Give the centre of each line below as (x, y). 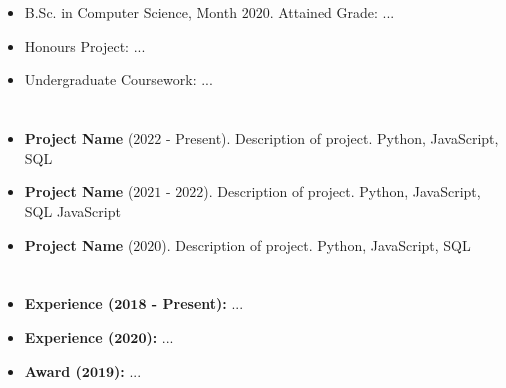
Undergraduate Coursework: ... (118, 79)
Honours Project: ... (85, 45)
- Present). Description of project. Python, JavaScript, (332, 138)
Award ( (53, 370)
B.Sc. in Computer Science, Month (130, 12)
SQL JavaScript (72, 210)
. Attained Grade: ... (332, 12)
